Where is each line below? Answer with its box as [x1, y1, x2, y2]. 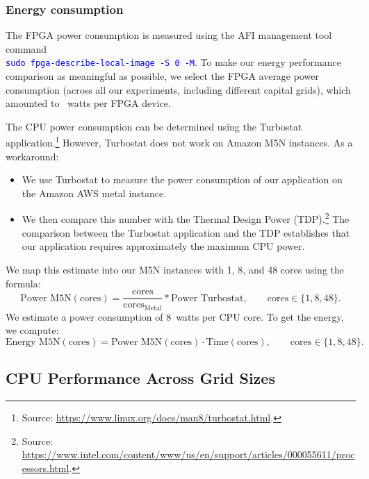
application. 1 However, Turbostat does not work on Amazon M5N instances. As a [6, 133, 353, 150]
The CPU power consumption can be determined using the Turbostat [6, 119, 302, 133]
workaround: [6, 149, 59, 163]
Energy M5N [6, 337, 60, 347]
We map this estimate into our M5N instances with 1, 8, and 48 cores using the [6, 262, 345, 276]
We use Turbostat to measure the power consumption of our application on [22, 172, 343, 187]
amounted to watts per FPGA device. [6, 96, 171, 110]
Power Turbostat [170, 293, 244, 303]
